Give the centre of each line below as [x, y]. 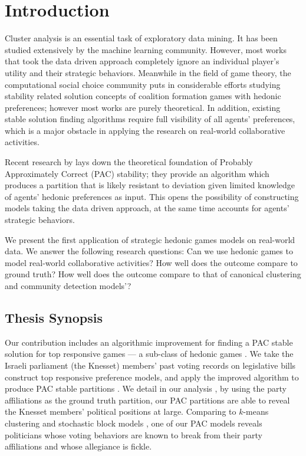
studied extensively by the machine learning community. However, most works [146, 49]
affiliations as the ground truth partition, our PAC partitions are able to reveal [147, 400]
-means [256, 411]
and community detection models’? [68, 286]
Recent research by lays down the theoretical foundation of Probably [129, 162]
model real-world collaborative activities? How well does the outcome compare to [151, 262]
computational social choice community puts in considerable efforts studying [143, 84]
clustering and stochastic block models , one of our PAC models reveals [134, 423]
